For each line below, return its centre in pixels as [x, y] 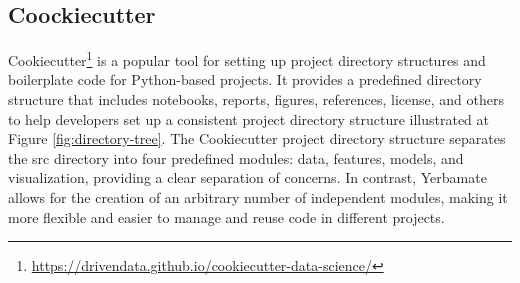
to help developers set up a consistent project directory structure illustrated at [249, 118]
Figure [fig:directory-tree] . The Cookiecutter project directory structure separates [257, 138]
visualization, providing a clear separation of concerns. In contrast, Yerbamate [247, 177]
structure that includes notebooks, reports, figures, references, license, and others [256, 99]
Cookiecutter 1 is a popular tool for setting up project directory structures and [247, 58]
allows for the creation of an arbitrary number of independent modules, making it [258, 197]
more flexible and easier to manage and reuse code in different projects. [226, 216]
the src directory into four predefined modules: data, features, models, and [236, 157]
